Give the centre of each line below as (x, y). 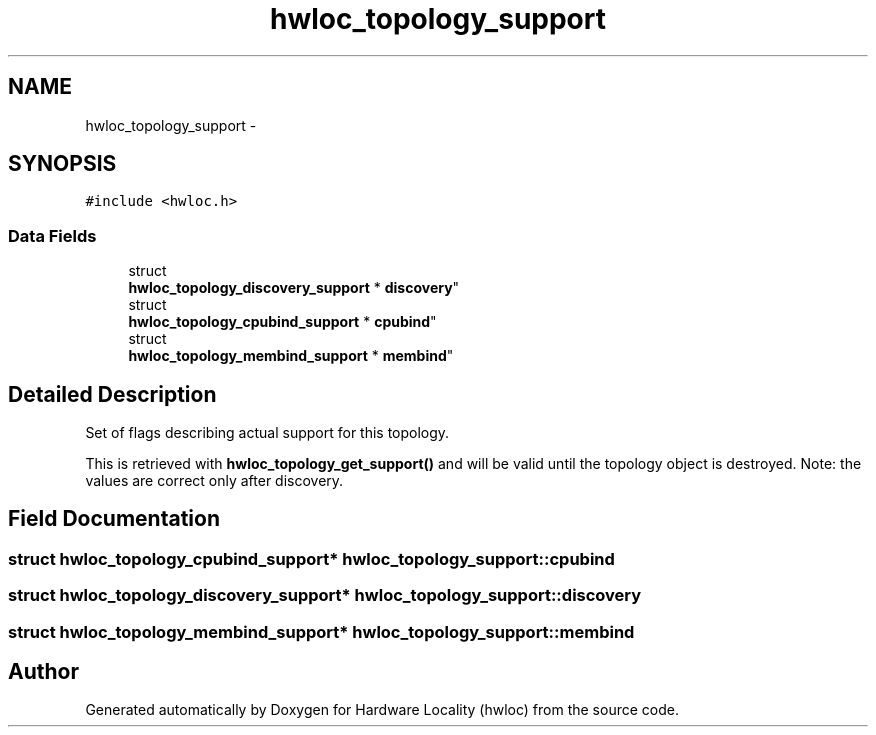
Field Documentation (114, 519)
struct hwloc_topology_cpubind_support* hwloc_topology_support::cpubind (311, 558)
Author (43, 672)
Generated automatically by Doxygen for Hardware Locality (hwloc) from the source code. (382, 710)
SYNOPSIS (62, 164)
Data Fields (52, 235)
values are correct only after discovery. (214, 481)
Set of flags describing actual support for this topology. (267, 433)
